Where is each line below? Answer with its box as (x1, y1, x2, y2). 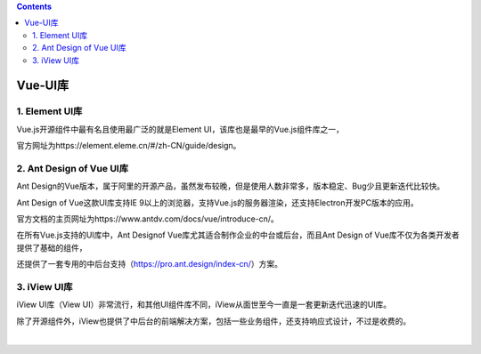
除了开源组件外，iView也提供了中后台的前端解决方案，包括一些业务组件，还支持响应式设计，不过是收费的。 (16, 316, 412, 326)
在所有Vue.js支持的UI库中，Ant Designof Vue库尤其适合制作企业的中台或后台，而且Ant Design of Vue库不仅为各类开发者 (16, 229, 460, 240)
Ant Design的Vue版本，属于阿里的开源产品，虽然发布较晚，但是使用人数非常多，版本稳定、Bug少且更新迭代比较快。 (16, 181, 445, 191)
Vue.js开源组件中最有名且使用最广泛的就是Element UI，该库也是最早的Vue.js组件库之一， (16, 124, 345, 134)
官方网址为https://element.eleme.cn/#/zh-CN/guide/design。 (16, 141, 241, 151)
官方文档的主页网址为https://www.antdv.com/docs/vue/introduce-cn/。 (16, 213, 280, 224)
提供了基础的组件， (16, 242, 87, 253)
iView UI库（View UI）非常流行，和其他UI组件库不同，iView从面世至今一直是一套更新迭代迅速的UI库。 (16, 299, 392, 310)
